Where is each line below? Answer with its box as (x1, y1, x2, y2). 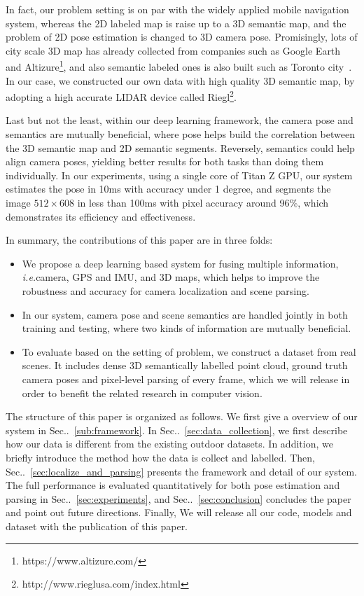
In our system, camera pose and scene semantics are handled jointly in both (22, 307, 348, 321)
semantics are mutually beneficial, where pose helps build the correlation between (6, 127, 355, 141)
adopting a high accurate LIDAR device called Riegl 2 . (6, 88, 237, 104)
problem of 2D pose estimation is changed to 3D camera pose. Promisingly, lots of (6, 29, 358, 44)
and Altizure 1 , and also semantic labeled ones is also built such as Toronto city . (6, 57, 352, 74)
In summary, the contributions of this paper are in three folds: (6, 233, 273, 247)
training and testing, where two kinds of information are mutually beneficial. (22, 321, 351, 335)
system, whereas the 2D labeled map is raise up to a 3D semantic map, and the (6, 15, 346, 30)
